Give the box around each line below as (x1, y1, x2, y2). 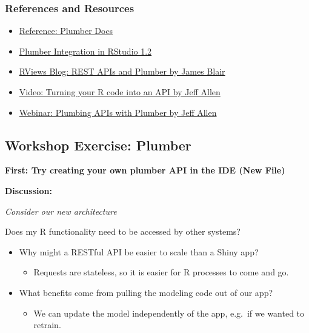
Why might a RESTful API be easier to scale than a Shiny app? (19, 245, 259, 258)
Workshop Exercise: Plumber (5, 135, 191, 154)
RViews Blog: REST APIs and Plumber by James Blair (19, 65, 225, 78)
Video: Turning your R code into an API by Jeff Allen (19, 86, 221, 98)
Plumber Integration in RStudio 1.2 (19, 44, 152, 57)
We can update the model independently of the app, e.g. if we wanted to (33, 306, 305, 319)
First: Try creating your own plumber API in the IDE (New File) (5, 164, 285, 177)
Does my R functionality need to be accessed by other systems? (5, 225, 241, 238)
